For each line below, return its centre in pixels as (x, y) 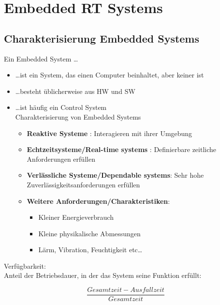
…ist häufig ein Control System (61, 107)
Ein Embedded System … (41, 58)
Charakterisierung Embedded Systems (102, 38)
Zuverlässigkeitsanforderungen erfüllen (83, 184)
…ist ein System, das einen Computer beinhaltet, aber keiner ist (110, 75)
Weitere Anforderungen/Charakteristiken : (98, 201)
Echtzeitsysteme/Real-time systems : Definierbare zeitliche (122, 149)
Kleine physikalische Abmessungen (89, 233)
